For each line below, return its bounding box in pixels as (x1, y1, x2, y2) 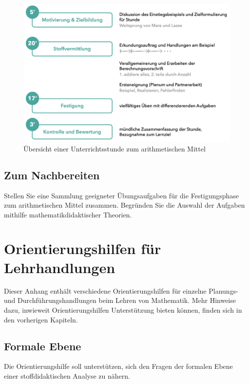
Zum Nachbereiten (4, 167, 100, 182)
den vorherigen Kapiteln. (4, 314, 78, 324)
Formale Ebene (4, 338, 81, 353)
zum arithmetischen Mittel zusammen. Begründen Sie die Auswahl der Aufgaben (4, 200, 245, 210)
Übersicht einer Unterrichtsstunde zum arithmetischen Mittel (23, 143, 206, 153)
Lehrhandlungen (4, 257, 115, 277)
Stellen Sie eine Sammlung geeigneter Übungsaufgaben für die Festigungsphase (4, 190, 239, 200)
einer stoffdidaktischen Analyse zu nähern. (4, 371, 130, 381)
